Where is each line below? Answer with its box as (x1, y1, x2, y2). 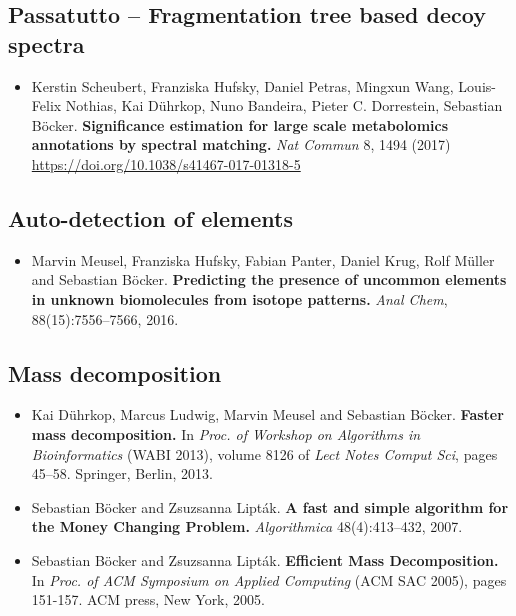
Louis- (458, 75, 496, 96)
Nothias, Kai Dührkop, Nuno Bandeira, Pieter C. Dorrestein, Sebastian (65, 95, 503, 116)
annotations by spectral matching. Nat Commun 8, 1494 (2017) (31, 134, 451, 155)
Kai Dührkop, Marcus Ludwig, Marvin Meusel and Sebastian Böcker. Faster (31, 404, 504, 425)
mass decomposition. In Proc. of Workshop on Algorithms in (31, 423, 421, 444)
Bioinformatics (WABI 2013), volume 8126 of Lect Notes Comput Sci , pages (31, 443, 498, 464)
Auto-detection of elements (8, 202, 293, 233)
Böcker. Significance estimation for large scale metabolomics (31, 114, 449, 135)
